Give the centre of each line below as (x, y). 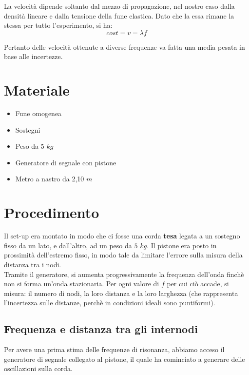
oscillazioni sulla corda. (38, 368)
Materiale (37, 90)
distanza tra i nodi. (33, 264)
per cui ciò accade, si (198, 284)
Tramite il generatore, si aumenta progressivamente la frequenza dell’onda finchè (124, 274)
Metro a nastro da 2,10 (50, 179)
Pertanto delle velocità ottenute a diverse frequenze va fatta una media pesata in (124, 47)
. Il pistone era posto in (182, 245)
